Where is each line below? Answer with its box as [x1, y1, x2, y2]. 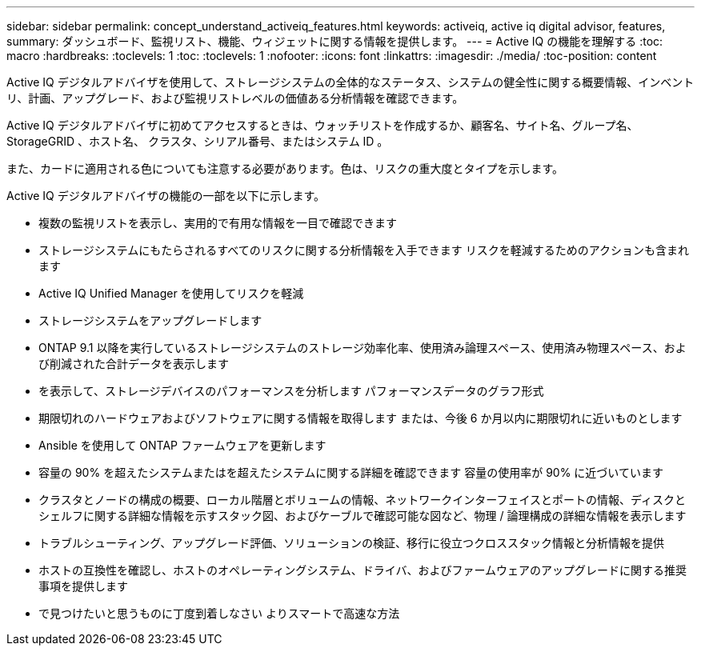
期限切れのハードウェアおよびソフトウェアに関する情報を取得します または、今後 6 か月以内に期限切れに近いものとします [38, 411, 683, 425]
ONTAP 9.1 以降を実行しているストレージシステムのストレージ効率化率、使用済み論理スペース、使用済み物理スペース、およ [38, 341, 687, 354]
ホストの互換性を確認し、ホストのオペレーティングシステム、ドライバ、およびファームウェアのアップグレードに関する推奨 [38, 563, 687, 577]
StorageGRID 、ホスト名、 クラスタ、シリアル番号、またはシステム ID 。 [6, 134, 389, 148]
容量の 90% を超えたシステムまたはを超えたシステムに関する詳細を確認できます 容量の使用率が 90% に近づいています [38, 466, 663, 479]
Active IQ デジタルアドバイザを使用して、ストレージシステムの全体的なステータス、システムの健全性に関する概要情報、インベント [6, 75, 695, 89]
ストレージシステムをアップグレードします [38, 314, 262, 327]
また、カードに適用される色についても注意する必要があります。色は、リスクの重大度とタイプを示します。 [6, 162, 564, 175]
